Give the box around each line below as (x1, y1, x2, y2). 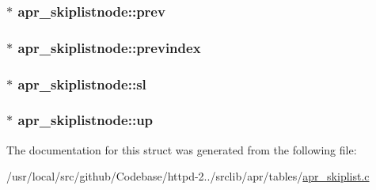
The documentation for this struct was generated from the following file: (6, 141, 357, 158)
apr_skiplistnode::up (17, 110, 154, 130)
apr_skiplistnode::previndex (17, 37, 201, 57)
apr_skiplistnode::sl (17, 74, 146, 93)
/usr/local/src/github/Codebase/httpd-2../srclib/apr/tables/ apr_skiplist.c (6, 168, 370, 184)
